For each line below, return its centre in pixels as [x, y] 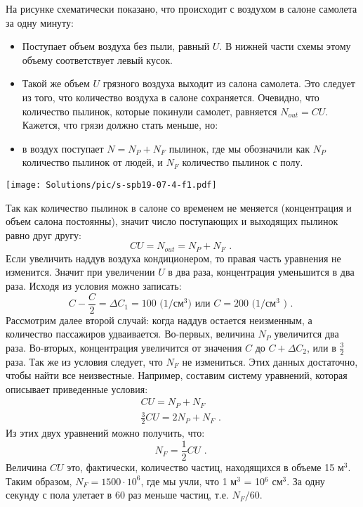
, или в [322, 347]
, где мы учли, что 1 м [189, 481]
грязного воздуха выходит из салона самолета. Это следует [229, 83]
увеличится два [306, 334]
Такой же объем [56, 83]
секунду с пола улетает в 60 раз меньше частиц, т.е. [117, 495]
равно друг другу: [44, 235]
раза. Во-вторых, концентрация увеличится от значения [124, 347]
